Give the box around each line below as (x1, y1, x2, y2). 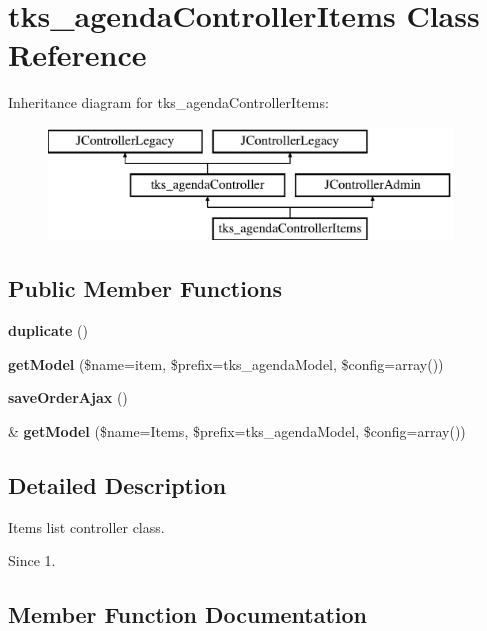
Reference (8, 34, 147, 75)
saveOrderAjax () (8, 387, 128, 408)
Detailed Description (8, 469, 227, 500)
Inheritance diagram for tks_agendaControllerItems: (8, 92, 329, 113)
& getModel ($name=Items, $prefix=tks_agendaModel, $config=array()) (8, 420, 466, 441)
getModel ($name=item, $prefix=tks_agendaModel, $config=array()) (8, 353, 444, 374)
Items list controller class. (8, 516, 165, 537)
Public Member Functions (8, 273, 282, 304)
